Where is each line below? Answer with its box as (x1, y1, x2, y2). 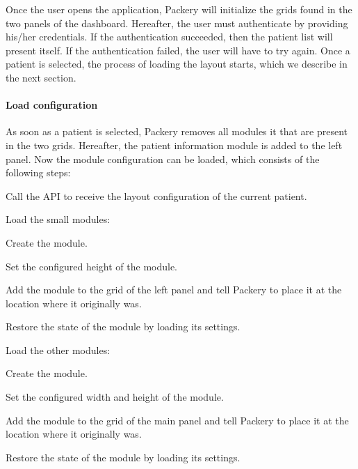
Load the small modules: (6, 212, 111, 226)
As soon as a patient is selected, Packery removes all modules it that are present (6, 124, 348, 139)
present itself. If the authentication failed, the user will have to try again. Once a (6, 43, 350, 57)
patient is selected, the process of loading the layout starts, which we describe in (6, 56, 348, 71)
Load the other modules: (6, 342, 111, 357)
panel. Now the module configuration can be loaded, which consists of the (6, 151, 320, 166)
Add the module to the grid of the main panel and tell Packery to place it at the (6, 413, 349, 427)
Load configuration (6, 98, 98, 112)
